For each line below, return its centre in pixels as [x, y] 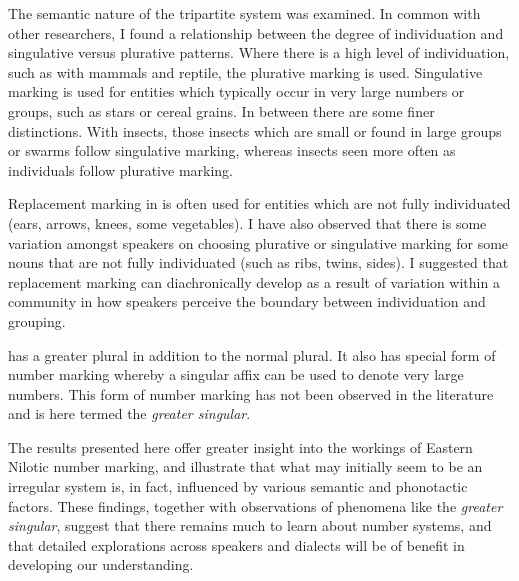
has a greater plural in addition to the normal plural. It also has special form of [252, 354]
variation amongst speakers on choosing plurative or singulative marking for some [258, 242]
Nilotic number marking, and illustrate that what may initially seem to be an [245, 466]
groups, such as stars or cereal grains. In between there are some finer [221, 110]
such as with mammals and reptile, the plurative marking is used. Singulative [245, 71]
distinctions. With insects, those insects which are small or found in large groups [255, 130]
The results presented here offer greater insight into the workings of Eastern [240, 446]
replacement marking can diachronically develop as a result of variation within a [254, 281]
